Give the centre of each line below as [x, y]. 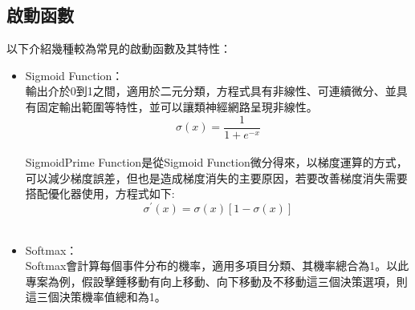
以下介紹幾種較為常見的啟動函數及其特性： [119, 48]
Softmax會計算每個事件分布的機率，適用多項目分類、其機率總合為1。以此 [217, 266]
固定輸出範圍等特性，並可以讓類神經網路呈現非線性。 [177, 106]
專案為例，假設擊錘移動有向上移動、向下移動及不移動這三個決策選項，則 [216, 281]
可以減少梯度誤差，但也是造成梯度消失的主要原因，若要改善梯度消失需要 [216, 177]
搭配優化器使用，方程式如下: [100, 193]
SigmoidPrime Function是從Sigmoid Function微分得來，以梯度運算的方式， [216, 162]
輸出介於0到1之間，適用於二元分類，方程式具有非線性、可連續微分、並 [211, 91]
